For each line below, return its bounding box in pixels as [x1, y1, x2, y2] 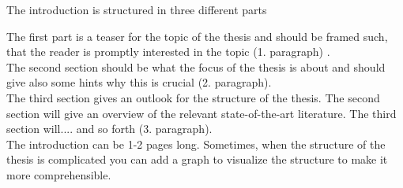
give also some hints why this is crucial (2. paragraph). [6, 74, 272, 90]
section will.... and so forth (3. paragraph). [6, 120, 213, 137]
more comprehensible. [6, 166, 111, 182]
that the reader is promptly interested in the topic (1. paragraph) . [6, 43, 330, 60]
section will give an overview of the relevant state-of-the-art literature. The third [6, 105, 397, 121]
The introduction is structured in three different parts [6, 2, 267, 17]
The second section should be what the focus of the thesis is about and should [6, 58, 386, 75]
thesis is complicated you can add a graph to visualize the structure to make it [6, 151, 388, 168]
